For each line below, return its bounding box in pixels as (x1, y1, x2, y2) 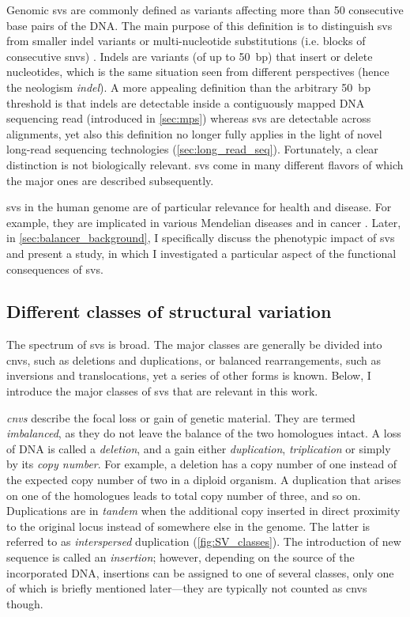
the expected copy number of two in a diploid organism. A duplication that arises (6, 471, 401, 488)
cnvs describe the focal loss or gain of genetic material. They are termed (6, 409, 355, 426)
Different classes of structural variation (6, 299, 332, 324)
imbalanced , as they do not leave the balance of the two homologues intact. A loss (6, 425, 401, 441)
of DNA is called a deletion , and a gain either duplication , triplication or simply (6, 440, 391, 456)
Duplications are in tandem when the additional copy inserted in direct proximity (6, 502, 401, 519)
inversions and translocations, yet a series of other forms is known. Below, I (6, 367, 371, 384)
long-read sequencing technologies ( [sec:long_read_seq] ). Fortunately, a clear (6, 141, 378, 157)
